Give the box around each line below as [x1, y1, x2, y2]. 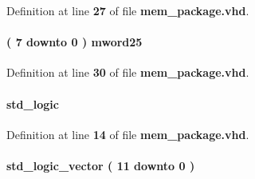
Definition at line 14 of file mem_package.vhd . [6, 125, 249, 142]
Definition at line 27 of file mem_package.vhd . [6, 2, 249, 18]
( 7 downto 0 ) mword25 [6, 34, 143, 50]
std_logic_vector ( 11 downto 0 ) [6, 157, 195, 173]
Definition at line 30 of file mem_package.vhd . [6, 64, 249, 81]
